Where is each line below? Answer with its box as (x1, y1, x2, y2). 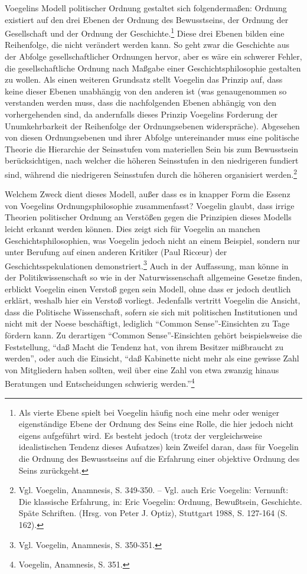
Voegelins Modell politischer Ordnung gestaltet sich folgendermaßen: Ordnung (5, 2, 287, 14)
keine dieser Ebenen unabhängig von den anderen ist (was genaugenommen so (5, 84, 287, 97)
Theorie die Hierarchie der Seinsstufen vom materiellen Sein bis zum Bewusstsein (5, 142, 299, 155)
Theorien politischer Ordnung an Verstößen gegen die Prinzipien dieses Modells (5, 211, 292, 223)
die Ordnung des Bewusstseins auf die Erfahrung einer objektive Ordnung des (18, 452, 300, 464)
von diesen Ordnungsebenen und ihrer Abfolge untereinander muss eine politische (5, 131, 299, 143)
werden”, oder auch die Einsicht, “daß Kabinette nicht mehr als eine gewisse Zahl (5, 352, 299, 364)
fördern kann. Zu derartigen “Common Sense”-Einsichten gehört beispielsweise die (5, 329, 302, 341)
